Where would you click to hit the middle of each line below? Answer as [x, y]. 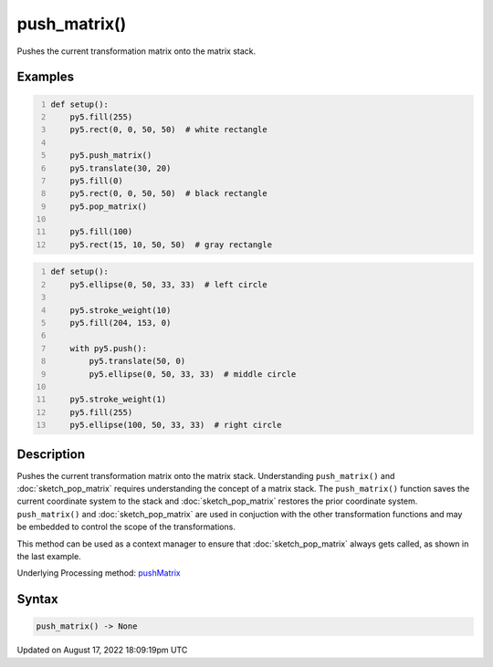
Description [51, 454]
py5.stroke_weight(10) [121, 310]
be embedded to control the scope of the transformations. [126, 527]
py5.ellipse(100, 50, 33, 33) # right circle [176, 425]
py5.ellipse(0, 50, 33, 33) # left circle [169, 284]
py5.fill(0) [96, 181]
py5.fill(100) [101, 232]
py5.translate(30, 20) [121, 168]
